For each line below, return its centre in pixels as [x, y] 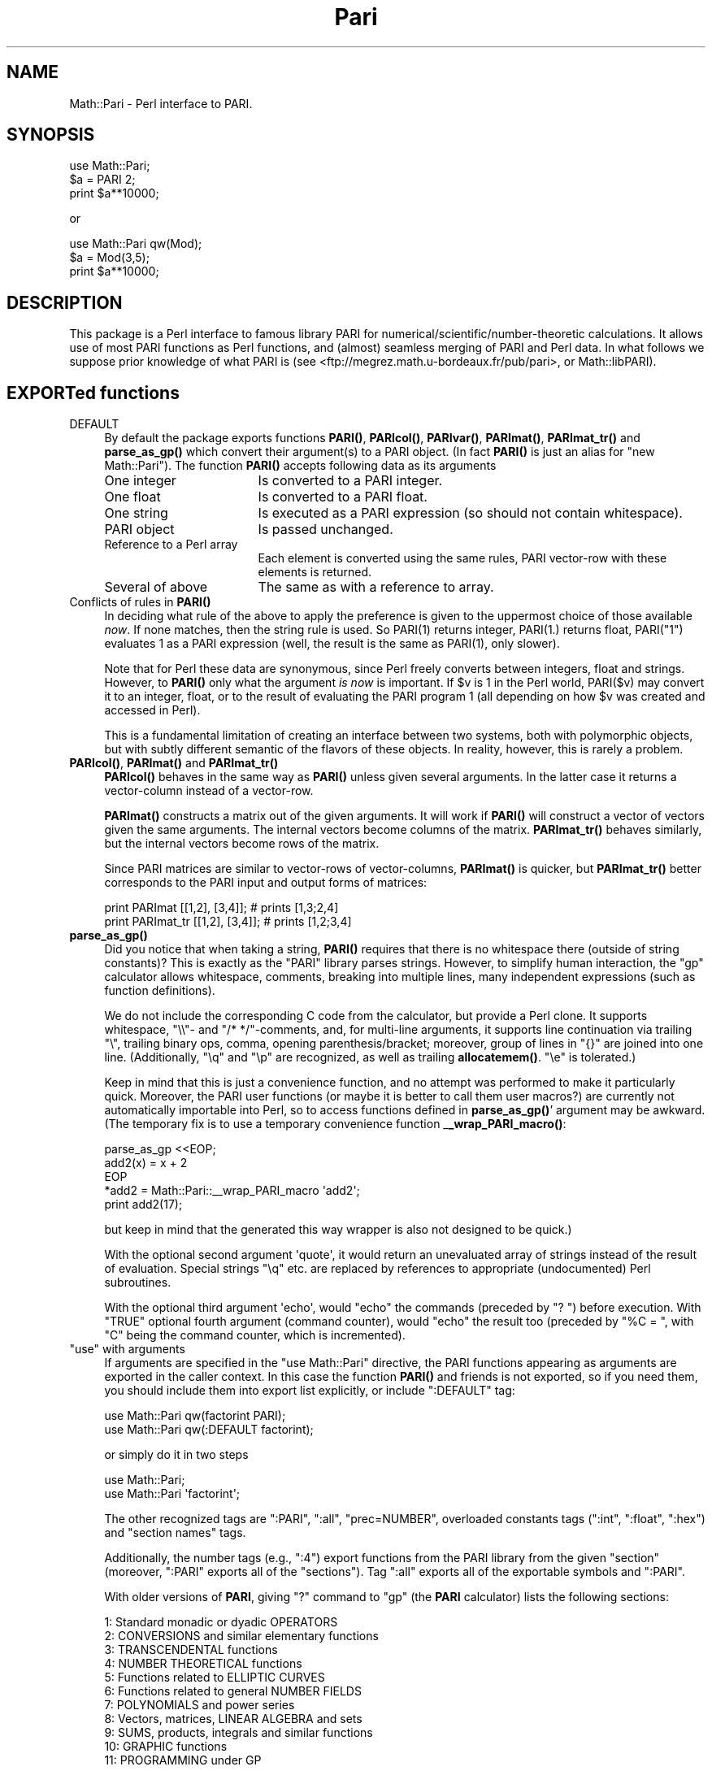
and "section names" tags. [175, 1533]
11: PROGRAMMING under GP [183, 1760]
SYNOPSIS [51, 135]
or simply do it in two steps [176, 1455]
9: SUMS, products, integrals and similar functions [239, 1733]
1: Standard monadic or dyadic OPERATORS [221, 1622]
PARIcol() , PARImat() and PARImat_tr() [174, 763]
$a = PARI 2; [102, 180]
